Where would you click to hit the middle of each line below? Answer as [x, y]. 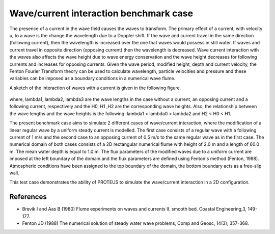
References [28, 197]
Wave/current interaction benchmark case [101, 13]
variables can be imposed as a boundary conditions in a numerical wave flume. [92, 79]
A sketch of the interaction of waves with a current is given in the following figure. [95, 88]
